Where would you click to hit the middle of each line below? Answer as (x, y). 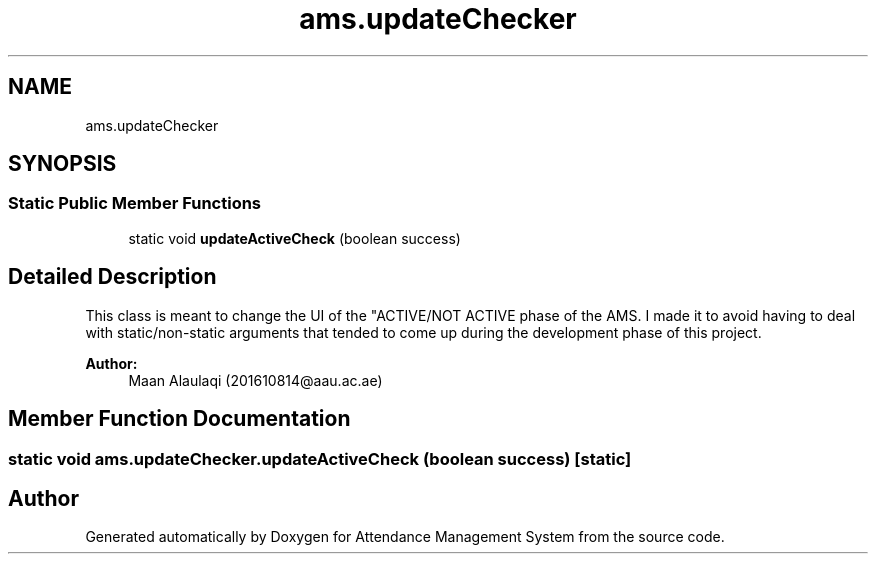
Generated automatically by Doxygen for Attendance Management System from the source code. (405, 537)
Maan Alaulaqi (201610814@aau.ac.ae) (255, 380)
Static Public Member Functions (135, 203)
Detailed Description (112, 277)
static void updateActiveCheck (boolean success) (294, 238)
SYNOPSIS (62, 164)
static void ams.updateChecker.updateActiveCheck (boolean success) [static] (320, 458)
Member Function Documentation (179, 419)
